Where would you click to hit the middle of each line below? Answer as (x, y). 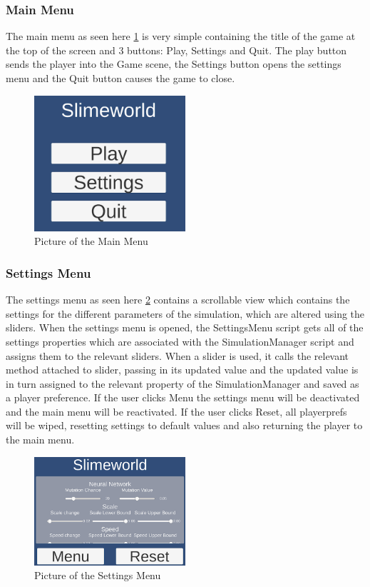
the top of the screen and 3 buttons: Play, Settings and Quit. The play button (176, 50)
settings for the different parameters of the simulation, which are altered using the (185, 313)
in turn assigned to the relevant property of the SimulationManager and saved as (183, 383)
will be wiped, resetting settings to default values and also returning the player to (184, 425)
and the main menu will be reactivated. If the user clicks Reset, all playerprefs (176, 411)
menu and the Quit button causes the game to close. (120, 78)
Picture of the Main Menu (91, 241)
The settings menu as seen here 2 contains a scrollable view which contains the (178, 300)
